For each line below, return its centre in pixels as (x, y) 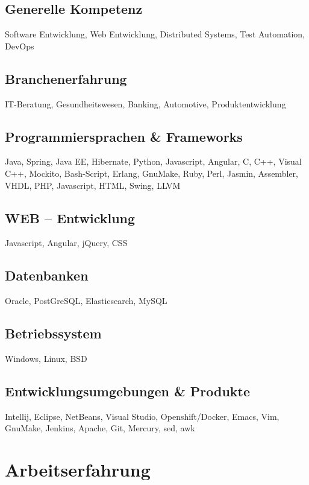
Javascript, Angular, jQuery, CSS (66, 243)
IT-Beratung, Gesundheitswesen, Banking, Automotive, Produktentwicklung (145, 103)
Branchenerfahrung (66, 78)
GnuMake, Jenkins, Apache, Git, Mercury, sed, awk (100, 428)
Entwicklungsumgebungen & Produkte (128, 391)
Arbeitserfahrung (78, 470)
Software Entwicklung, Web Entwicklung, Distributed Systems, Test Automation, (155, 34)
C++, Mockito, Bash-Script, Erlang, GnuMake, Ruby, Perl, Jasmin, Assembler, (151, 173)
